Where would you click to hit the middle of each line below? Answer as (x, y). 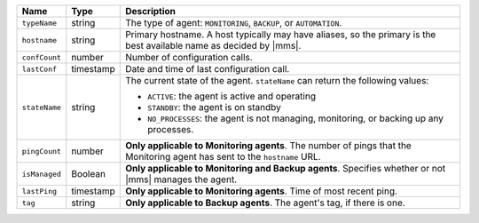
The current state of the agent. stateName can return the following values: (277, 80)
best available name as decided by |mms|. (213, 46)
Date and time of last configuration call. (208, 69)
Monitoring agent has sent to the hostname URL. (223, 157)
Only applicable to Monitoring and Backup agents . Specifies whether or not (286, 168)
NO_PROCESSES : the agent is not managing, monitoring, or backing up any (295, 118)
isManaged (42, 174)
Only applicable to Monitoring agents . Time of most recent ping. (262, 191)
